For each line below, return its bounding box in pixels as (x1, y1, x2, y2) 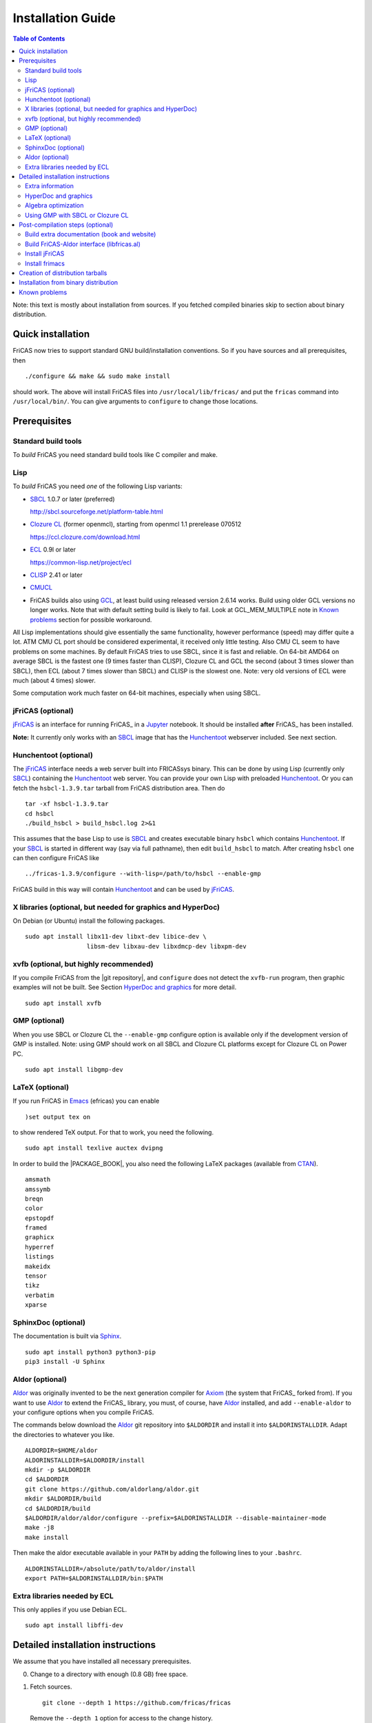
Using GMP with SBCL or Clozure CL (25, 211, 129, 219)
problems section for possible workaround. (30, 615, 152, 624)
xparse (25, 1301, 48, 1309)
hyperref (25, 1243, 54, 1251)
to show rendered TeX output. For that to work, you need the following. (12, 1128, 214, 1136)
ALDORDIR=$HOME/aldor (25, 1447, 98, 1454)
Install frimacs (25, 259, 65, 267)
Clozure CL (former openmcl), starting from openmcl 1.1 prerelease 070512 (30, 520, 242, 529)
